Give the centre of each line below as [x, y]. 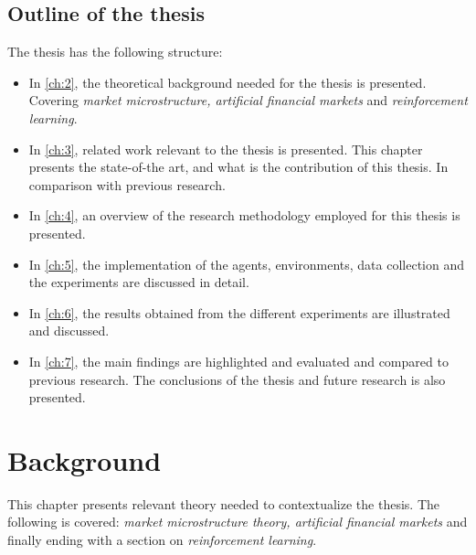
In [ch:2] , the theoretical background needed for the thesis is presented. [227, 82]
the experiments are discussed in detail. [139, 282]
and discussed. [69, 331]
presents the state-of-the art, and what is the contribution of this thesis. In [238, 167]
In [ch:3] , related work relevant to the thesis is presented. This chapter [226, 149]
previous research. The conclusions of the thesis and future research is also [237, 379]
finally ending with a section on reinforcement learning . [162, 540]
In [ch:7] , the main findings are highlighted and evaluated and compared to [238, 361]
